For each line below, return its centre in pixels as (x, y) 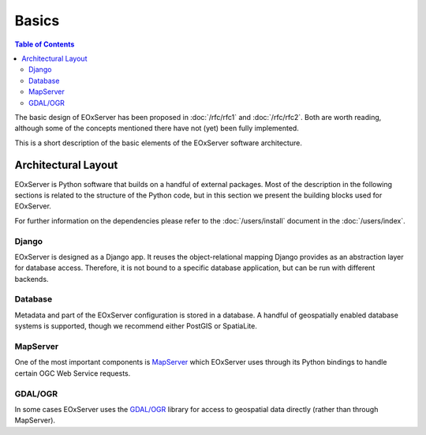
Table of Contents (45, 44)
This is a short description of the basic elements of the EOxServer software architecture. (159, 143)
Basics (37, 21)
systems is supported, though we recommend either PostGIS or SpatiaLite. (136, 326)
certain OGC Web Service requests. (73, 373)
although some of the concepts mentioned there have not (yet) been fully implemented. (157, 128)
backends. (32, 279)
